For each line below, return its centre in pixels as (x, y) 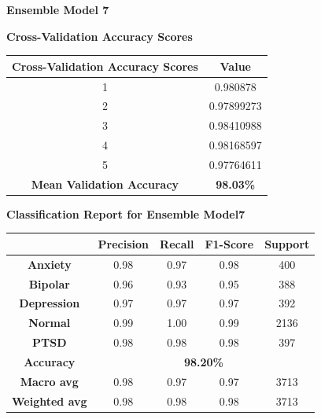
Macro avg (49, 381)
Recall (177, 243)
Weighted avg (50, 401)
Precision (124, 243)
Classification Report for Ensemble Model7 (126, 213)
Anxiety (49, 264)
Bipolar (49, 283)
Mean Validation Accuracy (105, 184)
